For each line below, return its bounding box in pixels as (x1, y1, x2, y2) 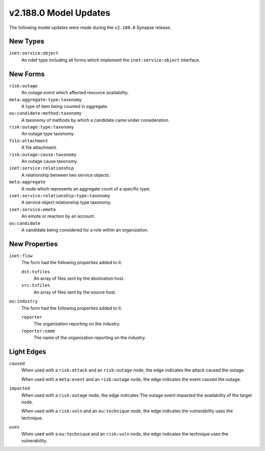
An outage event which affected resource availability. (21, 90, 129, 96)
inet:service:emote (9, 207, 56, 212)
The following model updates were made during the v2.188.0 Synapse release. (9, 25, 172, 30)
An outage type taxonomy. (21, 131, 75, 137)
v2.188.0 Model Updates (9, 7, 110, 18)
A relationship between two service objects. (21, 172, 110, 178)
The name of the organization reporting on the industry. (33, 335, 146, 341)
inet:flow (9, 253, 33, 259)
